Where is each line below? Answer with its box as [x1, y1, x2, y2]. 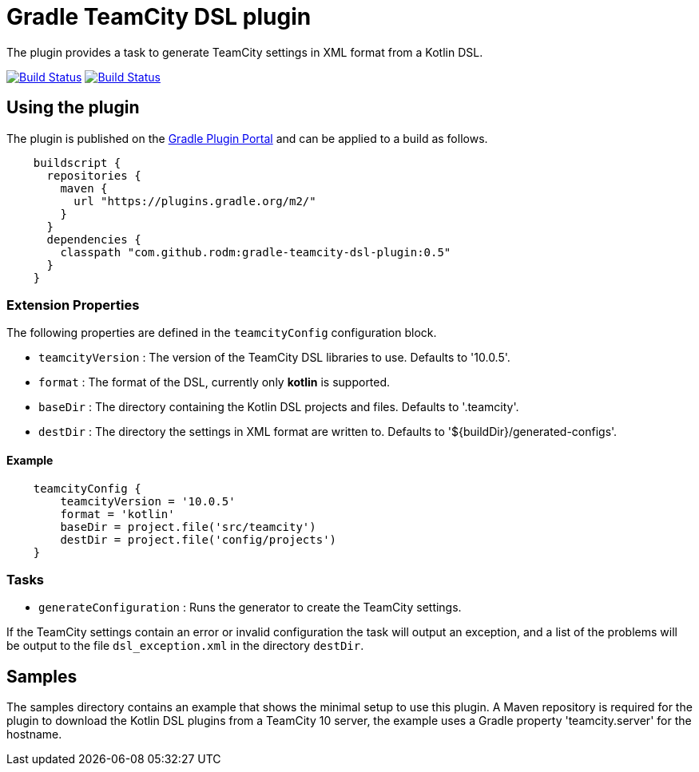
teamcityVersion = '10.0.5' [60, 494, 236, 508]
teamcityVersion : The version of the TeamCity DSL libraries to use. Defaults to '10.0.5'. [38, 350, 510, 365]
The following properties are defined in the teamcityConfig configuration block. [6, 326, 437, 340]
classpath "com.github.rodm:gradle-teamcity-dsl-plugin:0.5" [60, 245, 451, 259]
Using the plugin [6, 97, 140, 118]
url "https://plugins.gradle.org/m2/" [73, 194, 316, 208]
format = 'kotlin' [60, 507, 175, 521]
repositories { [46, 168, 141, 182]
